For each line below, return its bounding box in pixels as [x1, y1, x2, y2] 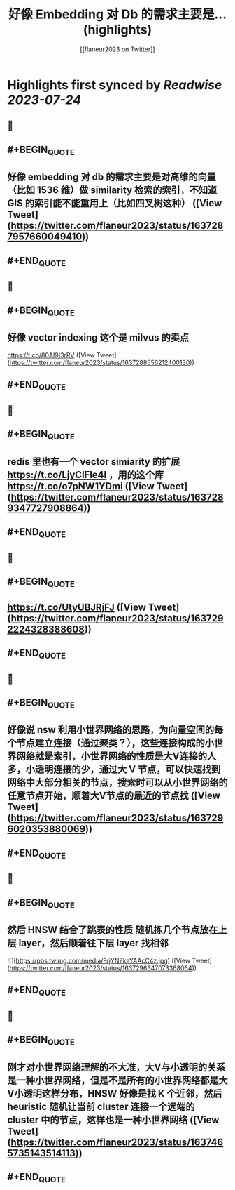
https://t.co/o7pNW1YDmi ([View [7, 480, 155, 492]
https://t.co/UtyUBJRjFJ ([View [7, 601, 147, 613]
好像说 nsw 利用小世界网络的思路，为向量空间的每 [7, 724, 224, 736]
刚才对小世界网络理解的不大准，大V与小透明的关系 [7, 1061, 226, 1073]
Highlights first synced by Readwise [7, 77, 222, 93]
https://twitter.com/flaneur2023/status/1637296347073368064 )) [9, 963, 197, 972]
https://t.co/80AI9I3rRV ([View [7, 350, 96, 359]
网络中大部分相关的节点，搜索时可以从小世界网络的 [7, 776, 228, 788]
